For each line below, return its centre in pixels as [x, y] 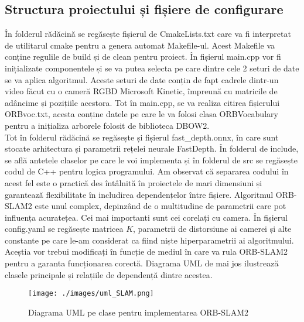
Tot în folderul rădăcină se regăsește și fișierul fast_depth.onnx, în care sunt [142, 137]
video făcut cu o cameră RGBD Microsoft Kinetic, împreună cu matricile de [141, 91]
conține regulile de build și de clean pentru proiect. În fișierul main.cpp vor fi [143, 56]
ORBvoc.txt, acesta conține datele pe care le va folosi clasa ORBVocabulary [141, 114]
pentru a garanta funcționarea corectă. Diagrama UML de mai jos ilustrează [142, 263]
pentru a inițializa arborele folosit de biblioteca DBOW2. [107, 125]
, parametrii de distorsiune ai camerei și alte [212, 229]
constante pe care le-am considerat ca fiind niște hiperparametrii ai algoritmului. [149, 240]
